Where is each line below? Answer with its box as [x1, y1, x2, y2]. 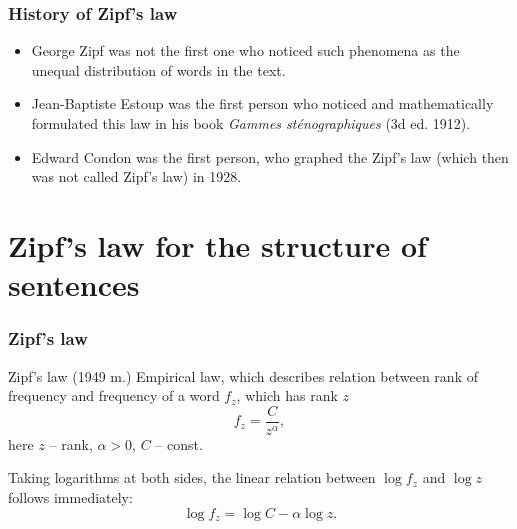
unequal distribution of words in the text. [31, 59, 286, 80]
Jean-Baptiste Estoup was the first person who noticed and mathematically [31, 93, 494, 114]
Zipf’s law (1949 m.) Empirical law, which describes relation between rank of [8, 365, 478, 386]
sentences [8, 264, 140, 305]
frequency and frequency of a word [8, 385, 220, 406]
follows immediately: [8, 487, 133, 507]
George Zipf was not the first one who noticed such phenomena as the [31, 40, 460, 61]
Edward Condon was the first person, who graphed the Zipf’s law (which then [31, 146, 509, 167]
